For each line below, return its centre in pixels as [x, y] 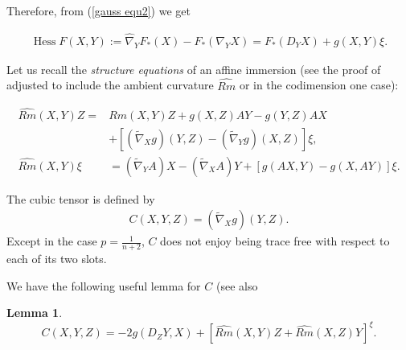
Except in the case [52, 241]
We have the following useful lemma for [104, 285]
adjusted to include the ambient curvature [110, 85]
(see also [237, 285]
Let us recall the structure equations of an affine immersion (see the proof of [194, 69]
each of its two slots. [57, 259]
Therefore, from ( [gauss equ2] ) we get [98, 10]
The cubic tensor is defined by [81, 198]
